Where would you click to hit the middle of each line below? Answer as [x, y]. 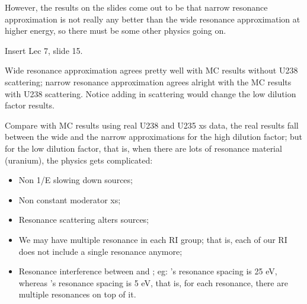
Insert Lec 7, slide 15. [44, 50]
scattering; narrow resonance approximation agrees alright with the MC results [148, 81]
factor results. [30, 105]
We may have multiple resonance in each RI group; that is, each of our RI [153, 239]
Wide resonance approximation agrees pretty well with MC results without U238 [151, 70]
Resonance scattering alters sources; [84, 220]
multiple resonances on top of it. [77, 294]
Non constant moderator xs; [70, 199]
